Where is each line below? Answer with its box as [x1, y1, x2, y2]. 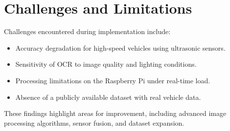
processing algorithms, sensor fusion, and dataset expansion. [4, 117, 184, 128]
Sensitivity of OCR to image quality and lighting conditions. [15, 59, 197, 69]
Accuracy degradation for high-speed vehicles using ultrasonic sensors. [15, 42, 226, 53]
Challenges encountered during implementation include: [4, 26, 171, 37]
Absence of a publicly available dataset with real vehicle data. [15, 92, 201, 102]
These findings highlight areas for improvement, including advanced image [4, 108, 227, 118]
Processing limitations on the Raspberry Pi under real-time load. [15, 75, 210, 85]
